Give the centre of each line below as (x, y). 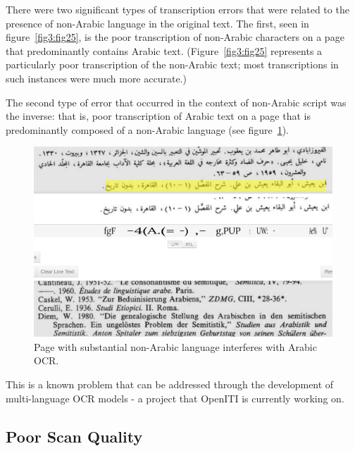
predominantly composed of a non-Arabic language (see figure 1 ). (148, 129)
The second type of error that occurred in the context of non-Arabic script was (176, 102)
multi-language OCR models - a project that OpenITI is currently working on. (175, 398)
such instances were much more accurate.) (96, 78)
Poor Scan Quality (74, 436)
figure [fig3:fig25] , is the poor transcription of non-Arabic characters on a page (175, 37)
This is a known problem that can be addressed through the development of (170, 384)
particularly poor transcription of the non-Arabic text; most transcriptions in (172, 64)
